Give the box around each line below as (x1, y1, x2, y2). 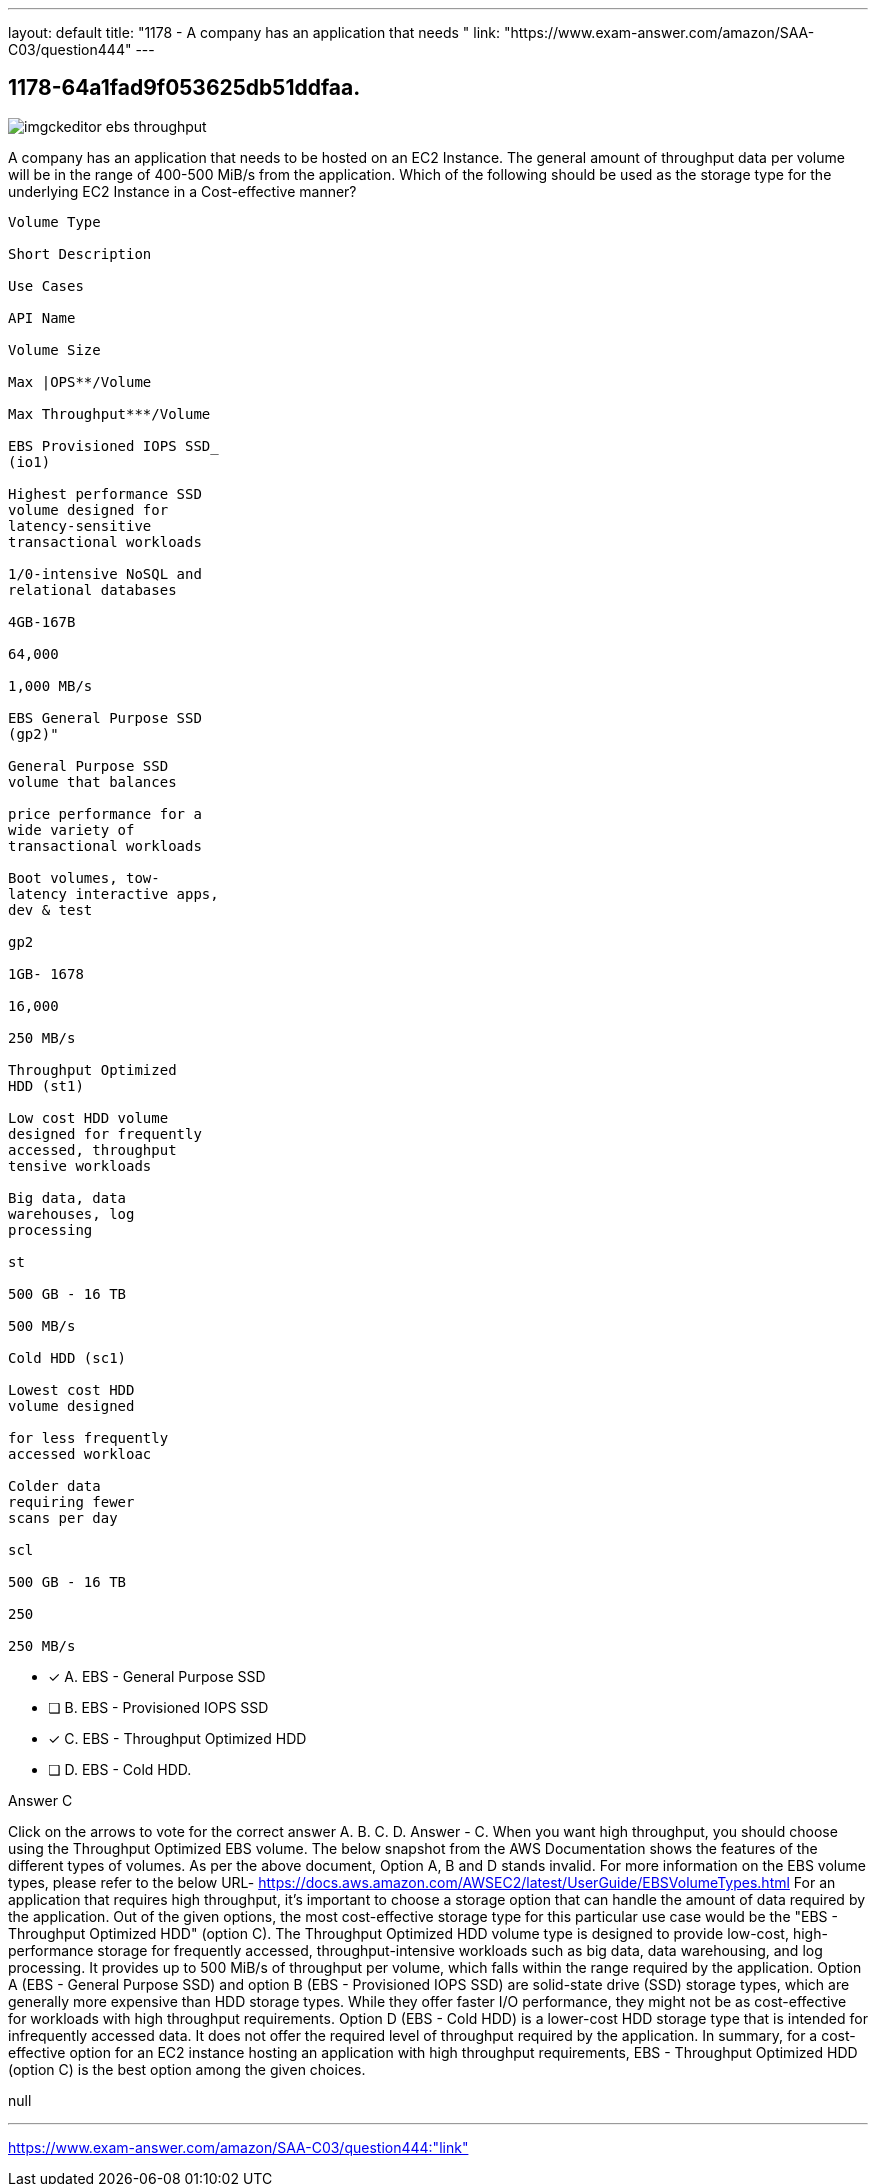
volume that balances (8, 773, 177, 790)
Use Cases (8, 277, 84, 294)
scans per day (8, 1509, 118, 1526)
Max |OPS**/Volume (8, 373, 152, 390)
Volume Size (8, 341, 101, 358)
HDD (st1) (8, 1077, 84, 1094)
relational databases (8, 581, 177, 598)
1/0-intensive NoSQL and (8, 565, 202, 582)
